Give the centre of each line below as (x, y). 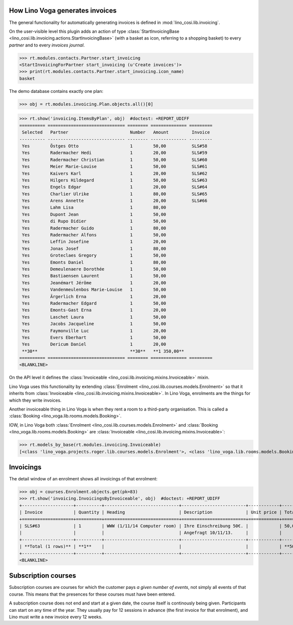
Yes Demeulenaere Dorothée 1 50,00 (94, 269)
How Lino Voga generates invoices (63, 11)
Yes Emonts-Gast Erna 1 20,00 (94, 310)
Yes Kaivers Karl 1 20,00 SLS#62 (115, 173)
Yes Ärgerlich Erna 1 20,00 (94, 296)
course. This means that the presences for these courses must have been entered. (92, 594)
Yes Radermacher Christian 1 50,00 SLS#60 (115, 160)
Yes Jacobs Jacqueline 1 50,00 (94, 324)
